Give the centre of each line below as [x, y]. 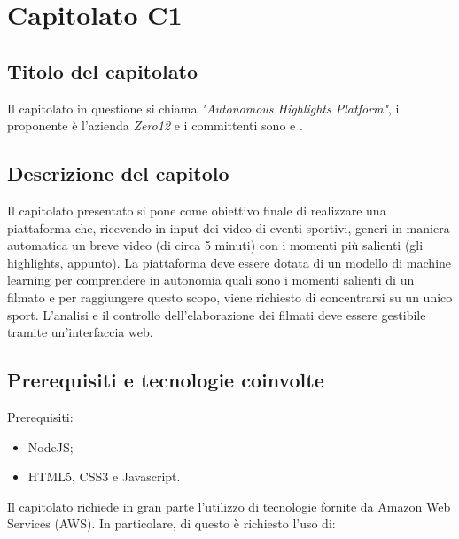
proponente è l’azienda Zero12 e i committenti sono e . [155, 125]
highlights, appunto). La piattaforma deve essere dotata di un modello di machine [229, 262]
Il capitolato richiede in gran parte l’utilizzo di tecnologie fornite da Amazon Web [229, 506]
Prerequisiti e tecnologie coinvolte [166, 380]
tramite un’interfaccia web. [80, 332]
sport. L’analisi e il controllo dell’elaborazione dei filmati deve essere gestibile [217, 314]
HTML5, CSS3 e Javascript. [104, 477]
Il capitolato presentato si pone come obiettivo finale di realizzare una [197, 210]
